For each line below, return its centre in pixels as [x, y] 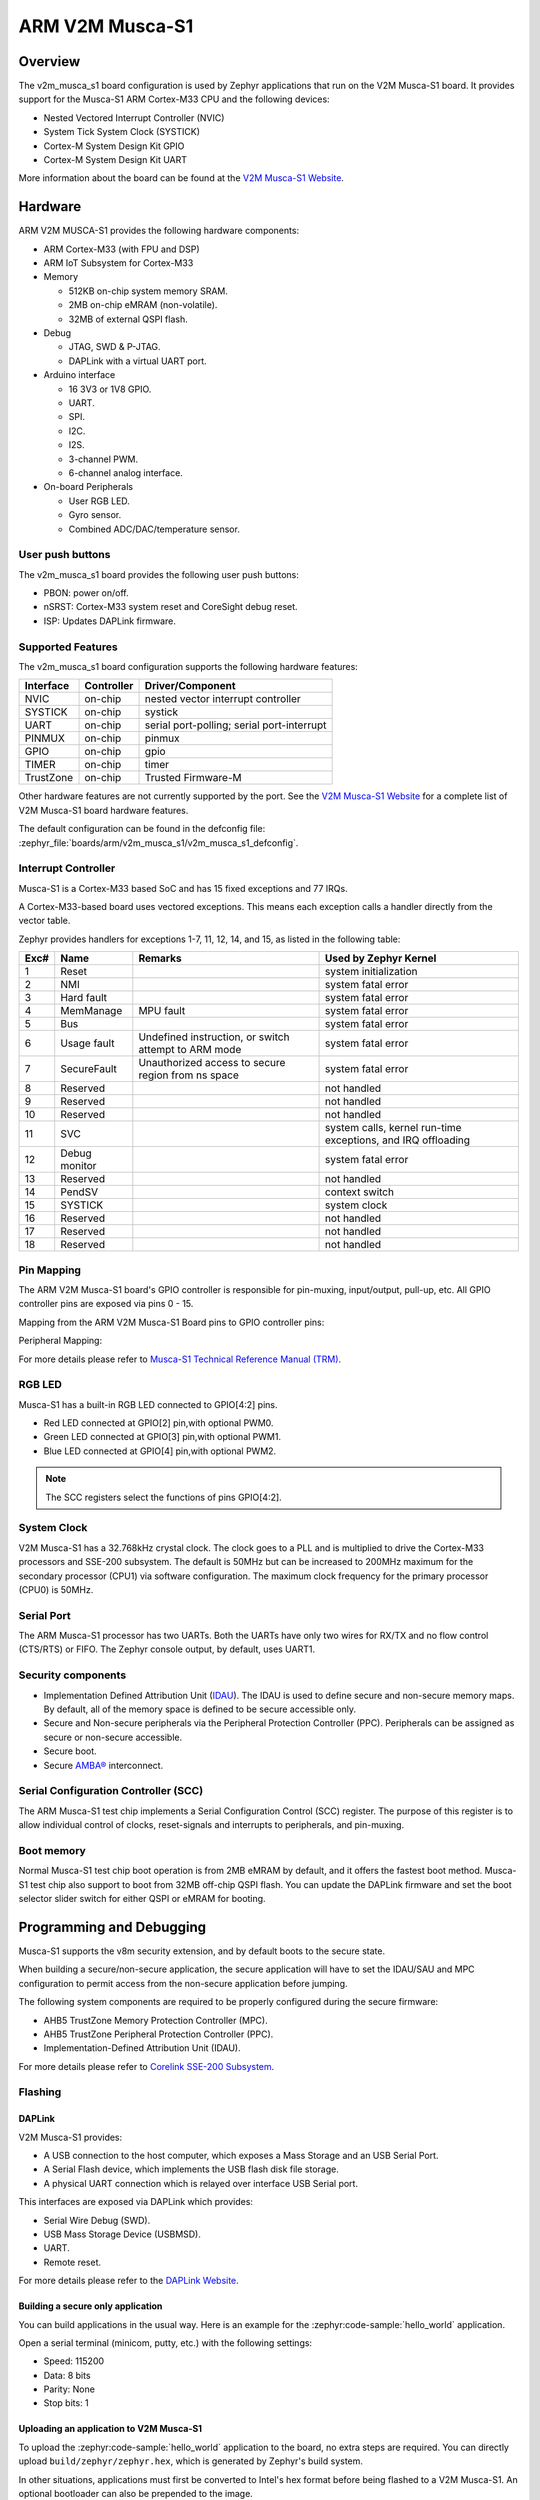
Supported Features [68, 647]
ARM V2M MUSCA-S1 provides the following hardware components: [159, 231]
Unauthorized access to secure [212, 1063]
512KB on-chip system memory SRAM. [148, 291]
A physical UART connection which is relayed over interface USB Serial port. [201, 2183]
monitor [78, 1166]
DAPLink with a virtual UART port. [137, 361]
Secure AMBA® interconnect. [103, 1765]
